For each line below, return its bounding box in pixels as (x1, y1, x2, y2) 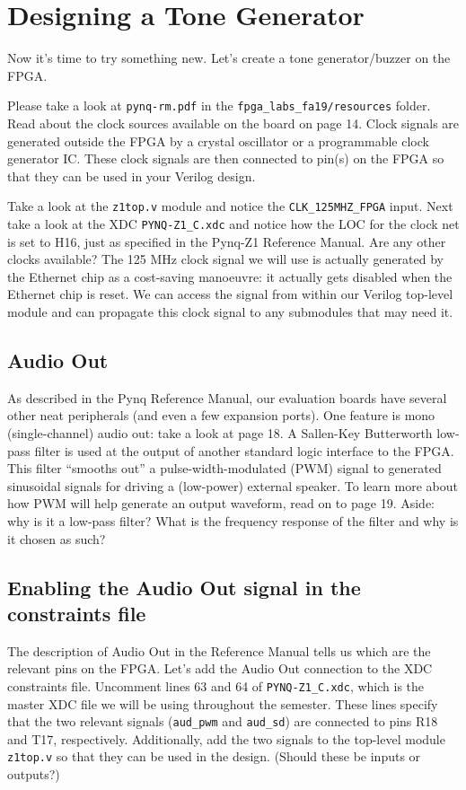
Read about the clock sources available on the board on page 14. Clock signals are (7, 113, 460, 132)
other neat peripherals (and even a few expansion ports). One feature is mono (7, 406, 435, 425)
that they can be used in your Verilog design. (7, 166, 256, 185)
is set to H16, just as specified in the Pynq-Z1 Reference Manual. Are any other (7, 232, 446, 250)
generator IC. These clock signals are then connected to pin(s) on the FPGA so (7, 149, 444, 168)
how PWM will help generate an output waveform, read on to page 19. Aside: (7, 494, 435, 513)
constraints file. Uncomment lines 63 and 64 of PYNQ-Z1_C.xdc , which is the (7, 676, 425, 695)
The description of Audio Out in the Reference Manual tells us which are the (7, 641, 431, 660)
